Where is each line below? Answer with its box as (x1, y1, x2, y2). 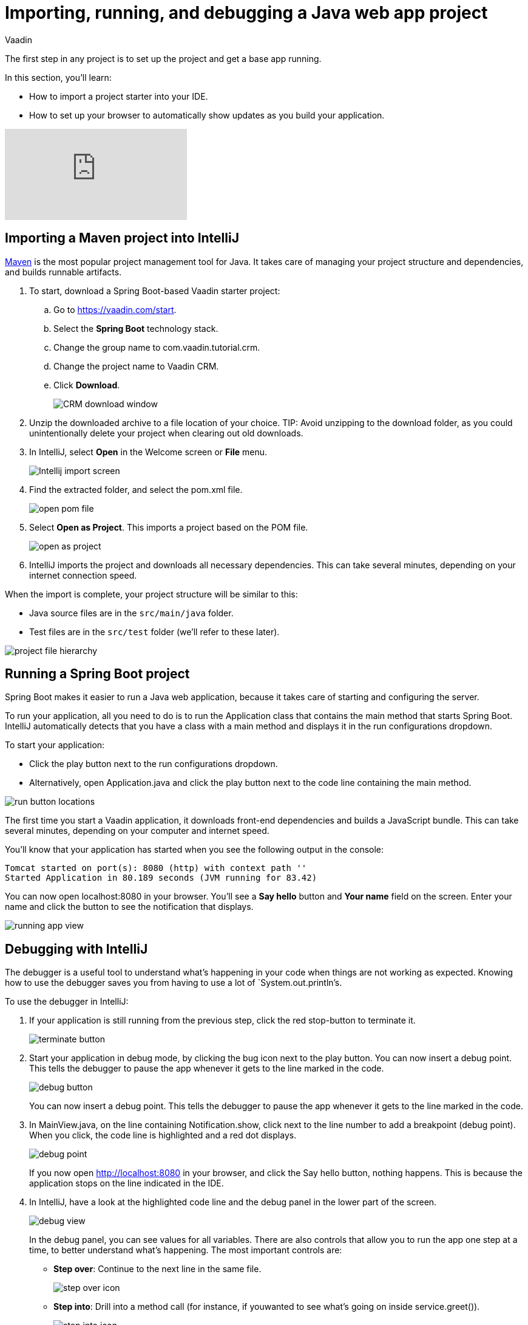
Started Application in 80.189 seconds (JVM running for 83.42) (5, 873, 317, 883)
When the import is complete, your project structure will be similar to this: (5, 588, 298, 599)
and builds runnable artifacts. (5, 266, 122, 277)
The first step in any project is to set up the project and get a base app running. (5, 53, 322, 64)
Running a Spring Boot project (5, 666, 190, 682)
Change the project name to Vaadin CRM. (53, 360, 219, 371)
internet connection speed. (29, 570, 137, 580)
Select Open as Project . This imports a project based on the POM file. (29, 521, 308, 532)
